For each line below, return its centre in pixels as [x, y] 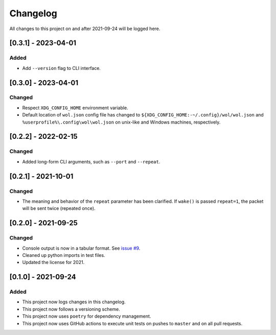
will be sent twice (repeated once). [59, 208]
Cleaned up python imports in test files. [64, 255]
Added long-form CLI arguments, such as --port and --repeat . [91, 161]
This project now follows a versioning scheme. [71, 309]
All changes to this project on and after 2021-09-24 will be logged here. [85, 29]
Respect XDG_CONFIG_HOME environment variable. [75, 108]
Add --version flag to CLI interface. [61, 68]
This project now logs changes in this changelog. [74, 302]
